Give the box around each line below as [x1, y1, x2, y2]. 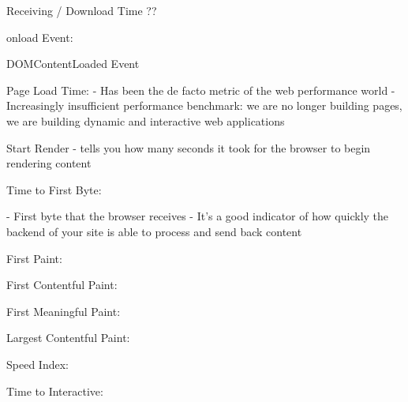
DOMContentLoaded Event [6, 55, 140, 72]
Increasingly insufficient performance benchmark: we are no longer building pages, [6, 97, 402, 114]
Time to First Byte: [6, 181, 102, 197]
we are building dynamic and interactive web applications [6, 112, 285, 129]
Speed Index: [6, 355, 69, 372]
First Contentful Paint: [6, 276, 118, 293]
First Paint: [6, 250, 62, 266]
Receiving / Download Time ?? [6, 2, 157, 18]
